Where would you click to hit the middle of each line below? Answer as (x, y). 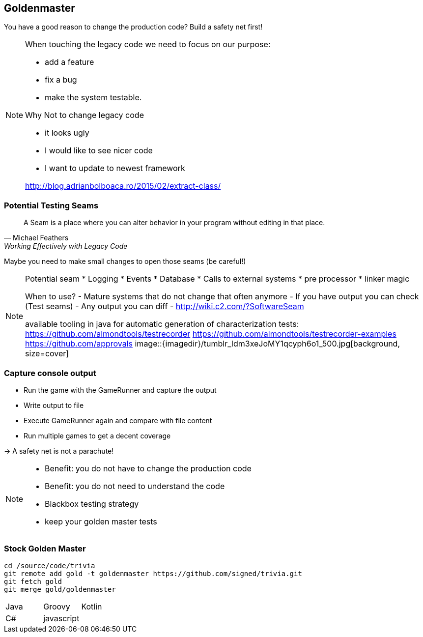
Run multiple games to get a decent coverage (97, 435)
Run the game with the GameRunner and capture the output (120, 390)
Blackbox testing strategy (92, 504)
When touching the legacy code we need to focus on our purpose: (148, 44)
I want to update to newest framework (115, 168)
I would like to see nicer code (99, 151)
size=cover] (47, 354)
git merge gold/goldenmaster (60, 589)
